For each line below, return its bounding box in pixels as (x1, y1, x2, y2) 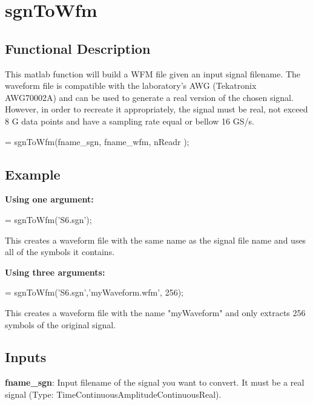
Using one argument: (5, 193, 94, 206)
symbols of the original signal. (5, 318, 116, 331)
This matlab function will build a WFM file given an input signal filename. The (5, 67, 301, 80)
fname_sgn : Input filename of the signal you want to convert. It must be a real (5, 376, 305, 389)
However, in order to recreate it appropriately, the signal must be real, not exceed (5, 103, 308, 115)
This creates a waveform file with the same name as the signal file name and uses (5, 233, 306, 246)
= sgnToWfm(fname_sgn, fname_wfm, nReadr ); (5, 135, 189, 147)
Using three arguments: (5, 265, 105, 278)
